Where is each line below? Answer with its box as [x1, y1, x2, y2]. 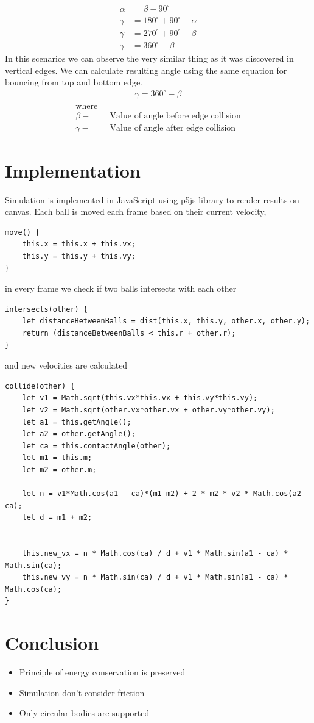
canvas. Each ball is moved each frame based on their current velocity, [5, 205, 267, 218]
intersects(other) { [5, 304, 88, 314]
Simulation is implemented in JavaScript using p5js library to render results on [5, 193, 299, 206]
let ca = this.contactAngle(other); [22, 441, 171, 450]
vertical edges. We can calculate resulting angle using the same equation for [5, 63, 287, 76]
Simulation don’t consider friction [19, 686, 145, 699]
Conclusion [5, 630, 99, 655]
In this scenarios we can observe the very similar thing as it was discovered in [5, 52, 294, 65]
